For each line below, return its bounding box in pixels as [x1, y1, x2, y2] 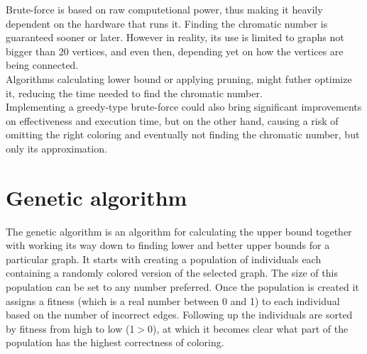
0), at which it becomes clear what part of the [148, 321, 349, 336]
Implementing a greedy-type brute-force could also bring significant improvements [6, 99, 362, 114]
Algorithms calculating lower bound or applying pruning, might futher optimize [6, 71, 352, 86]
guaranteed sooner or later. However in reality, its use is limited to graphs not [6, 30, 344, 45]
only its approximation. [6, 140, 107, 155]
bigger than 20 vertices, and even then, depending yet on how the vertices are [6, 43, 344, 58]
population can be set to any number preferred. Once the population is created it [6, 280, 359, 294]
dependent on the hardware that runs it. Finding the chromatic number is [6, 16, 328, 31]
